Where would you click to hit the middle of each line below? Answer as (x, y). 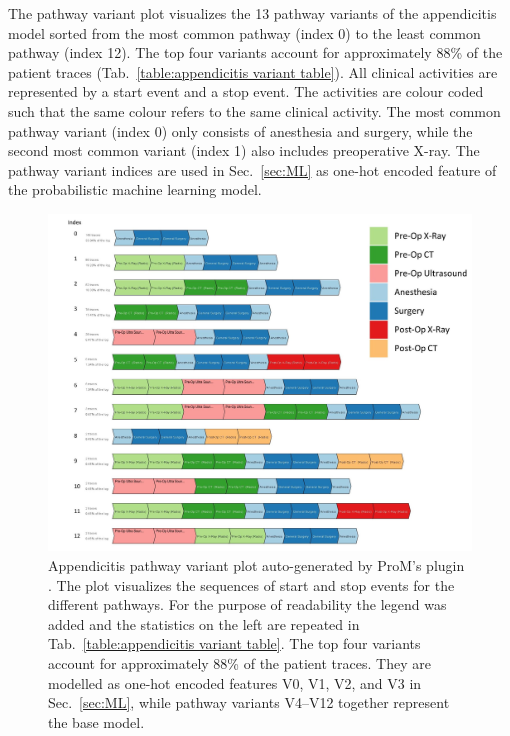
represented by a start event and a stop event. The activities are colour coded (246, 91)
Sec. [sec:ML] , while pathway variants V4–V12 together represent (249, 702)
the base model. (96, 721)
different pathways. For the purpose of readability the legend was (247, 604)
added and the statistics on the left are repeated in (204, 623)
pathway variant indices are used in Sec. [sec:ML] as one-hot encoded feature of (252, 169)
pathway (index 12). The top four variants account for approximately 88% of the (255, 52)
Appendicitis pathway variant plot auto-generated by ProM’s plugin (256, 564)
